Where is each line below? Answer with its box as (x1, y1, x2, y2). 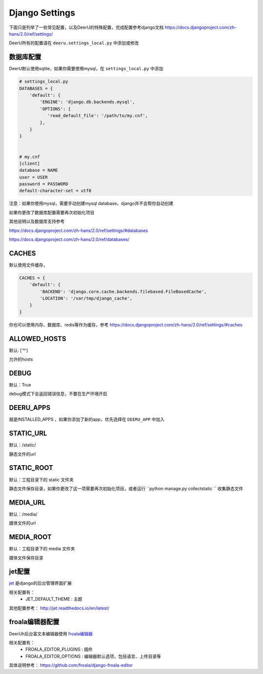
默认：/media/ (9, 511, 38, 517)
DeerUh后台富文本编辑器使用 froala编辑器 (9, 631, 93, 636)
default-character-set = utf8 (19, 188, 92, 194)
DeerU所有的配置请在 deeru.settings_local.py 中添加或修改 (9, 40, 139, 46)
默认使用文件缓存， (9, 262, 48, 268)
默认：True (9, 382, 31, 388)
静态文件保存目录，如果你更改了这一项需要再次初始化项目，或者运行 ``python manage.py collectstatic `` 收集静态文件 (9, 486, 244, 491)
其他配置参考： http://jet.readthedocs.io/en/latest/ (9, 605, 110, 611)
